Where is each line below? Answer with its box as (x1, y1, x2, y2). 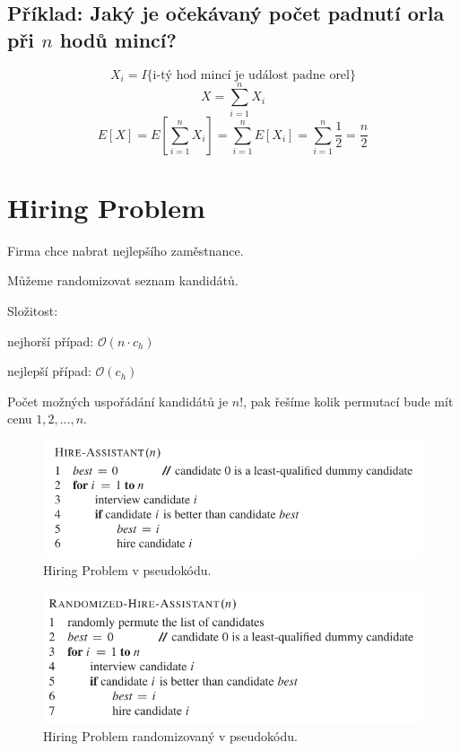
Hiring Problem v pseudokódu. (43, 561, 212, 580)
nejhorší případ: (7, 331, 94, 350)
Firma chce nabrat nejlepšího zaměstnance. (7, 240, 244, 259)
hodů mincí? (59, 25, 177, 53)
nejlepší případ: (7, 362, 91, 380)
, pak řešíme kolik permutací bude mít (243, 391, 454, 410)
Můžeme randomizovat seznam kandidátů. (7, 271, 239, 290)
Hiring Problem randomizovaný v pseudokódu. (43, 727, 298, 746)
